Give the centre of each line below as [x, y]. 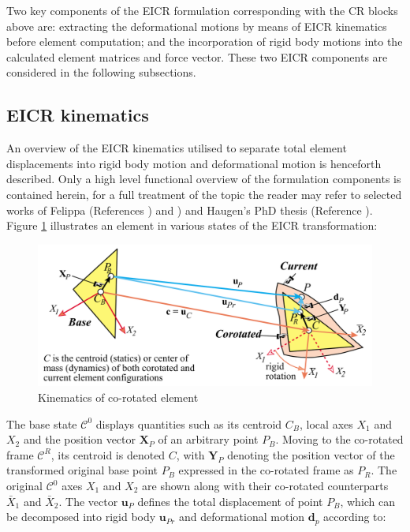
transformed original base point [82, 470]
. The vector [88, 501]
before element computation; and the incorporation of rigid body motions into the [205, 41]
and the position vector [80, 439]
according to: [355, 517]
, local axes [326, 423]
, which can [368, 501]
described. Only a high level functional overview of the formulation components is [204, 179]
